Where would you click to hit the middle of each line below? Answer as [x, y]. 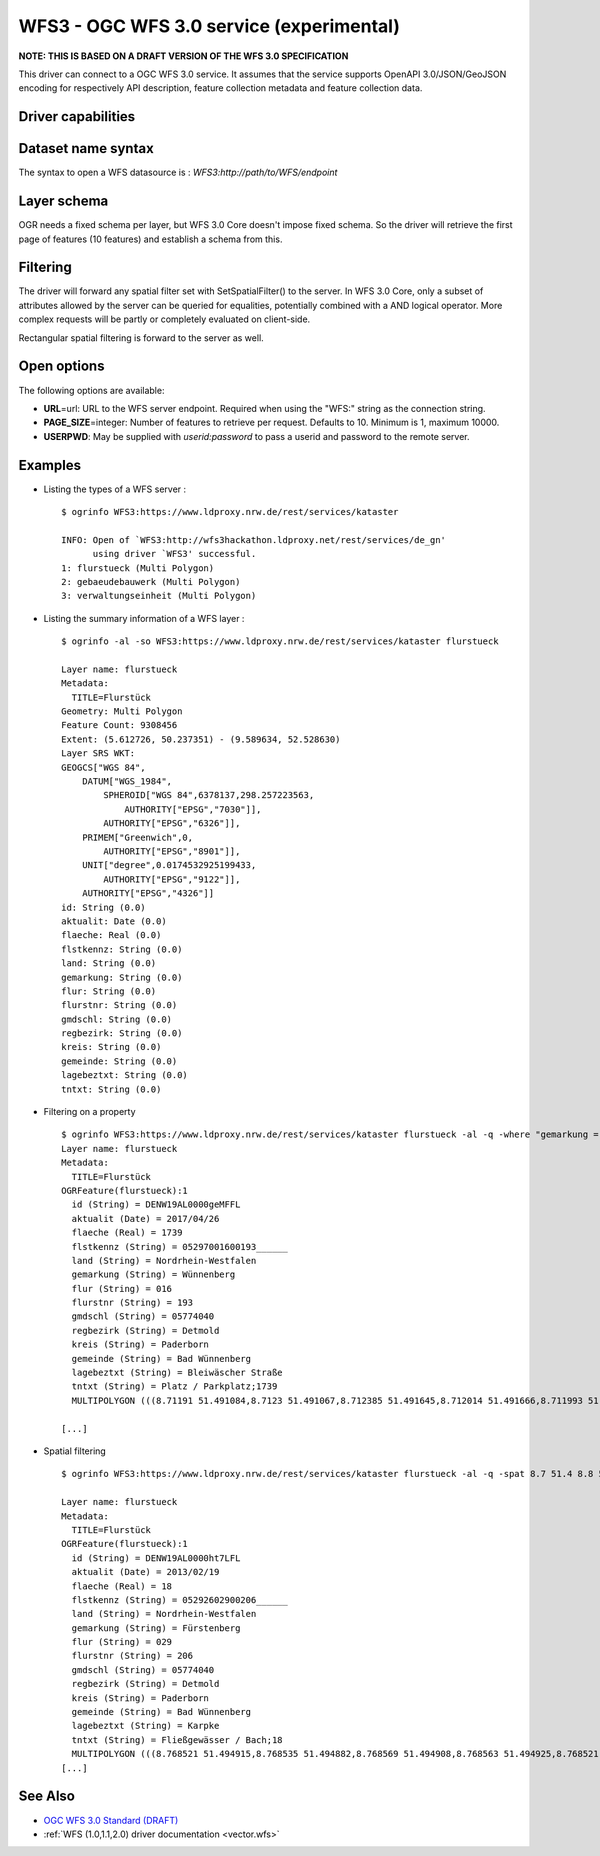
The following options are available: [91, 390]
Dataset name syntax [86, 148]
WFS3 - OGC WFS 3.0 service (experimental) [209, 26]
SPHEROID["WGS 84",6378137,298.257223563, [209, 795]
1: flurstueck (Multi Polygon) [138, 568]
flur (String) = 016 [122, 1288]
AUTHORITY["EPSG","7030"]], [193, 809]
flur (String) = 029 [122, 1642]
